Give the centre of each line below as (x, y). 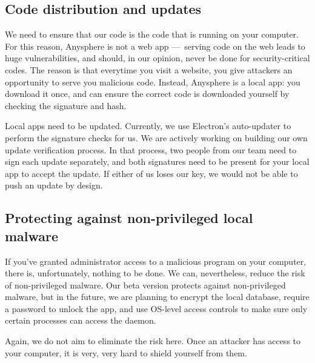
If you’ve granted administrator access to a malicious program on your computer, (156, 261)
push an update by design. (54, 185)
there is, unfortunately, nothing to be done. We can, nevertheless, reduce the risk (155, 273)
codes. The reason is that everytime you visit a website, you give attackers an (149, 69)
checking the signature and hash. (66, 105)
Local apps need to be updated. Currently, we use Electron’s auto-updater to (148, 126)
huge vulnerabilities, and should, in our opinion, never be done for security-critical (157, 58)
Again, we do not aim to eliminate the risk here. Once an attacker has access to (153, 341)
